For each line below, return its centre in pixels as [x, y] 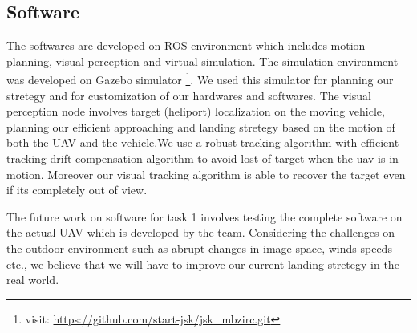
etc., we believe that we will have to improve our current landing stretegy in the [203, 264]
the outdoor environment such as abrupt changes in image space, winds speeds [199, 248]
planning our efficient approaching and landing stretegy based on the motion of [201, 126]
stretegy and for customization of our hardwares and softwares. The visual [189, 95]
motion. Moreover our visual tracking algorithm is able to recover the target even [206, 174]
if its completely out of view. [77, 190]
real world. [33, 280]
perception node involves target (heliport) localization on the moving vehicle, [196, 111]
